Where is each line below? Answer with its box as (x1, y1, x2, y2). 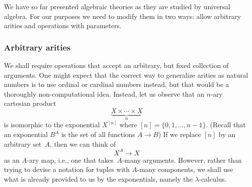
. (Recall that (206, 119, 246, 130)
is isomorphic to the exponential (4, 119, 100, 130)
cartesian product (4, 98, 57, 108)
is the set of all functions (61, 129, 136, 139)
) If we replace (158, 129, 201, 139)
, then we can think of (50, 138, 116, 149)
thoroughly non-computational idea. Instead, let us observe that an (4, 88, 205, 99)
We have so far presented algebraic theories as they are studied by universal (4, 1, 231, 11)
